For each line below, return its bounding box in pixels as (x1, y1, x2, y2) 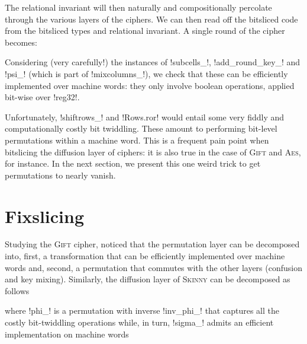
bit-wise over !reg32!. (5, 91, 80, 103)
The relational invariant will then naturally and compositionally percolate (5, 1, 272, 13)
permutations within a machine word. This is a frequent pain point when (5, 133, 269, 146)
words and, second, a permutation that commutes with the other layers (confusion (5, 261, 302, 273)
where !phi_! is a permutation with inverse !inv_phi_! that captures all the (5, 304, 279, 317)
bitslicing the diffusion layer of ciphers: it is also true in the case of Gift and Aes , (5, 145, 301, 158)
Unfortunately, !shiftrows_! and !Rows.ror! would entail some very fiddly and (5, 110, 285, 123)
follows (5, 284, 30, 297)
